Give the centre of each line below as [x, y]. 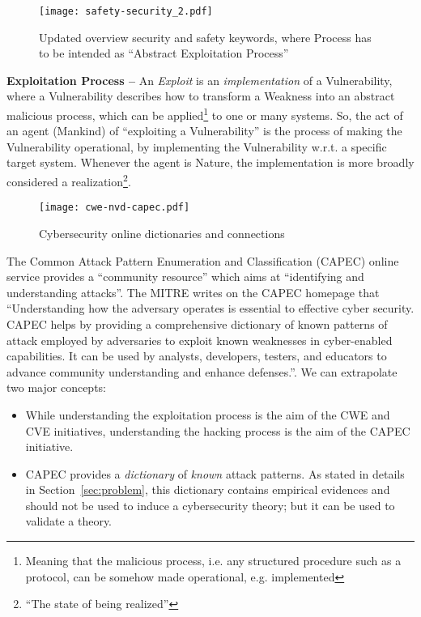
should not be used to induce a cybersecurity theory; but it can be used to [210, 505]
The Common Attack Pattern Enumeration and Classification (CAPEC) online [203, 260]
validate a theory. [69, 521]
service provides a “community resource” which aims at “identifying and [185, 277]
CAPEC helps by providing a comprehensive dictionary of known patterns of [197, 323]
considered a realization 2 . [69, 180]
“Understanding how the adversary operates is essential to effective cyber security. [210, 308]
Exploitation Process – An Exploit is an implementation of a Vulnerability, [200, 80]
